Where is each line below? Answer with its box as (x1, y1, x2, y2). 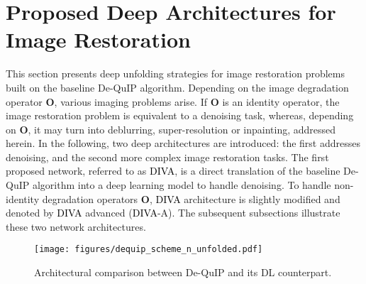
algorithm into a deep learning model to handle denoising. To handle (32, 177, 331, 192)
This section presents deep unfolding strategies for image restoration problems (6, 66, 345, 81)
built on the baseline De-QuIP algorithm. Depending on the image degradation (6, 80, 349, 94)
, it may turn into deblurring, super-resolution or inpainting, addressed (28, 121, 336, 136)
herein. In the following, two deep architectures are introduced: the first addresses (6, 136, 360, 151)
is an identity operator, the (222, 94, 340, 109)
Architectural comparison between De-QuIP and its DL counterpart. (34, 265, 332, 280)
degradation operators (42, 191, 138, 206)
